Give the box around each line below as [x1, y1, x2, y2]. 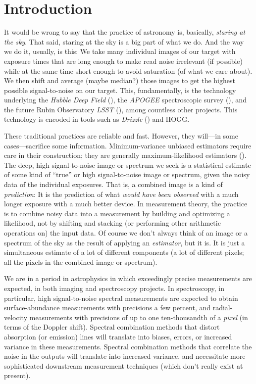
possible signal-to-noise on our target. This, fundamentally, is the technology [4, 85, 236, 95]
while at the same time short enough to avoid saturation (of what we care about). [4, 65, 253, 76]
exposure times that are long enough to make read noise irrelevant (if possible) [4, 55, 243, 66]
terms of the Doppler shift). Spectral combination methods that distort [4, 322, 220, 332]
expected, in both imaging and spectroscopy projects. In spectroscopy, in [4, 283, 225, 293]
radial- [212, 302, 233, 313]
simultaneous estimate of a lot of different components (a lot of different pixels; [4, 247, 244, 257]
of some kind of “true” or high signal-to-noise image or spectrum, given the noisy [4, 169, 250, 180]
